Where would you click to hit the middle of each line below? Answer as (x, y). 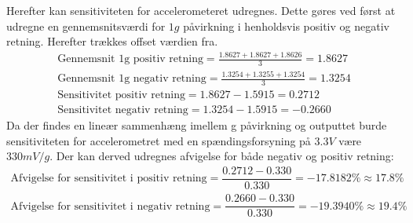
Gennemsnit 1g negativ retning (132, 79)
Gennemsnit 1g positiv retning (130, 59)
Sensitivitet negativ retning (123, 110)
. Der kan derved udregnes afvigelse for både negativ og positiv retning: (222, 156)
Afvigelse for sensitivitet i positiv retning (109, 179)
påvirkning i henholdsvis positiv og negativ (286, 26)
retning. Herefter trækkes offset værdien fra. (112, 41)
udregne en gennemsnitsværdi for (86, 26)
